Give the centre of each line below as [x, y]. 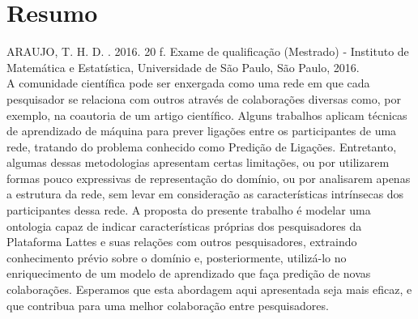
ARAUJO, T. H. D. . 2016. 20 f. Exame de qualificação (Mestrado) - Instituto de [208, 51]
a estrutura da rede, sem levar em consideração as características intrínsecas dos [205, 194]
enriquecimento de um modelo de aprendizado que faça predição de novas [189, 273]
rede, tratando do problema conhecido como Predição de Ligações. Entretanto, [202, 146]
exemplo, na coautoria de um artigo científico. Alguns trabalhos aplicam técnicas [207, 115]
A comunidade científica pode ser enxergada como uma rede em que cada [188, 83]
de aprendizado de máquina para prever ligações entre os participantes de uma [202, 131]
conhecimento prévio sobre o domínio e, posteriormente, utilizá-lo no [177, 257]
